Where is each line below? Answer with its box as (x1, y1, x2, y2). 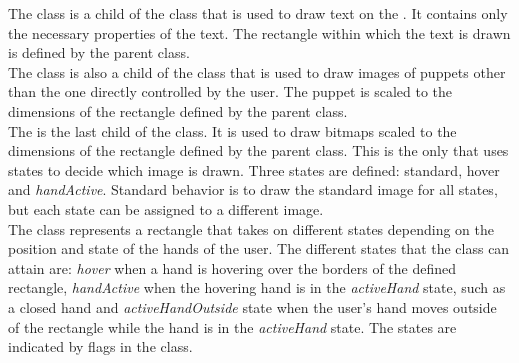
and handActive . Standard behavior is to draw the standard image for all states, (8, 179, 498, 200)
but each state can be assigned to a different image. (8, 198, 324, 219)
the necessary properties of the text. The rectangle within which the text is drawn (8, 22, 511, 43)
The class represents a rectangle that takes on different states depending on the (8, 218, 494, 239)
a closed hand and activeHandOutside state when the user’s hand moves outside (8, 296, 497, 317)
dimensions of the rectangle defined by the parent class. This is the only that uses (8, 140, 509, 161)
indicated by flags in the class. (8, 336, 193, 357)
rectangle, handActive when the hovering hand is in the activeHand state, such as (8, 277, 506, 298)
